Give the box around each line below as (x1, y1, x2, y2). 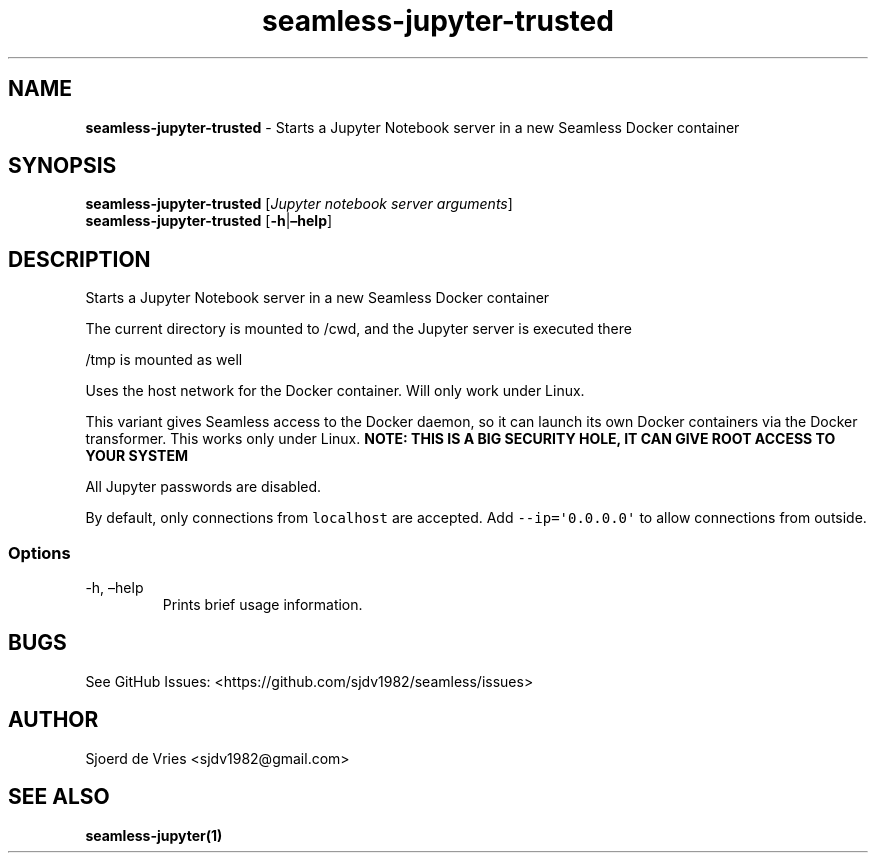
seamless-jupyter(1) (85, 826, 223, 844)
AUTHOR (8, 707, 99, 733)
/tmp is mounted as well (85, 351, 243, 369)
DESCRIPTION (8, 246, 151, 272)
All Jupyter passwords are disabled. (85, 478, 322, 496)
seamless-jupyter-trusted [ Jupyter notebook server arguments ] (85, 195, 513, 213)
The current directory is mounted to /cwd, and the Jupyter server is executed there (85, 320, 632, 338)
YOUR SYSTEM (85, 447, 188, 465)
